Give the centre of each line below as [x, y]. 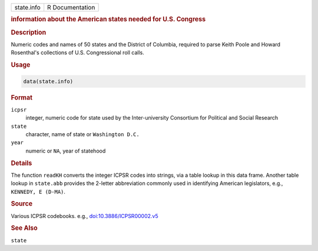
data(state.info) [48, 81]
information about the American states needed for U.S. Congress [108, 19]
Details [21, 163]
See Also [24, 228]
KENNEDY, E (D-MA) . [38, 191]
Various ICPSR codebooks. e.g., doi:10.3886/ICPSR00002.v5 [85, 216]
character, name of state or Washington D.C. [82, 134]
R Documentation [71, 7]
